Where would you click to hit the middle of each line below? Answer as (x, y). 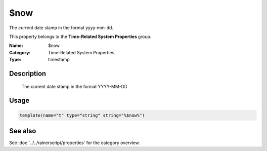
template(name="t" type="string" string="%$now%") (82, 115)
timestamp (59, 60)
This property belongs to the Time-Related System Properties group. (80, 37)
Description (28, 73)
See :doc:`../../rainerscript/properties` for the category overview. (75, 143)
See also (23, 131)
